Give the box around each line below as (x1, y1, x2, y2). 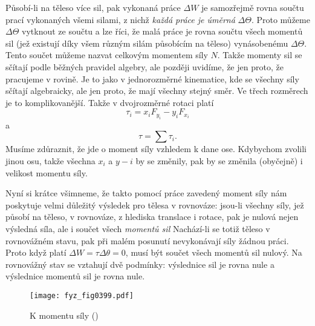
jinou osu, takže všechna (5, 154, 96, 167)
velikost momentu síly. (5, 166, 88, 179)
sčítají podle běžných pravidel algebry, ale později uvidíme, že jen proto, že (5, 60, 284, 73)
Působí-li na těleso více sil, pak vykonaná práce (5, 1, 181, 13)
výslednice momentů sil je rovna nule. (5, 270, 145, 282)
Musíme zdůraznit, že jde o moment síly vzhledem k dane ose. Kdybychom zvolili (5, 142, 307, 155)
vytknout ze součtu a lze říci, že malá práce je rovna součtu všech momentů (22, 25, 303, 38)
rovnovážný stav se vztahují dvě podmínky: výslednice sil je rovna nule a (5, 258, 274, 270)
